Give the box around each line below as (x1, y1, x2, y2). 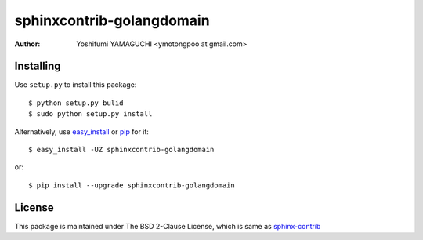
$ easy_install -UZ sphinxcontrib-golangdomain (28, 145, 215, 155)
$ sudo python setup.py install (28, 110, 153, 118)
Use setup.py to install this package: (14, 80, 137, 89)
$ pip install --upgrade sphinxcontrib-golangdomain (28, 180, 235, 190)
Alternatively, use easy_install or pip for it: (14, 126, 149, 136)
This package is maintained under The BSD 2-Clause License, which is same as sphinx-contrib (14, 221, 321, 231)
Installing (14, 60, 62, 73)
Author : (14, 39, 41, 49)
